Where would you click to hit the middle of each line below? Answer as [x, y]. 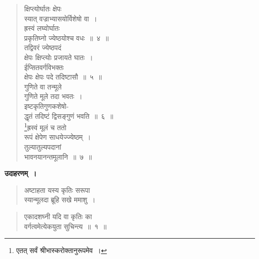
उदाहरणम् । [21, 173]
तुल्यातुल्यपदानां [43, 146]
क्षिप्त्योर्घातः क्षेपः [43, 8]
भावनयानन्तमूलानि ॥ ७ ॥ [58, 156]
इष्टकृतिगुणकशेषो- [46, 106]
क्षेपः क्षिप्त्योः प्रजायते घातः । [59, 57]
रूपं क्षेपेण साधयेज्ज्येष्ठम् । [57, 137]
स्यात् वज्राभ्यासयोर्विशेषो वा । [61, 18]
